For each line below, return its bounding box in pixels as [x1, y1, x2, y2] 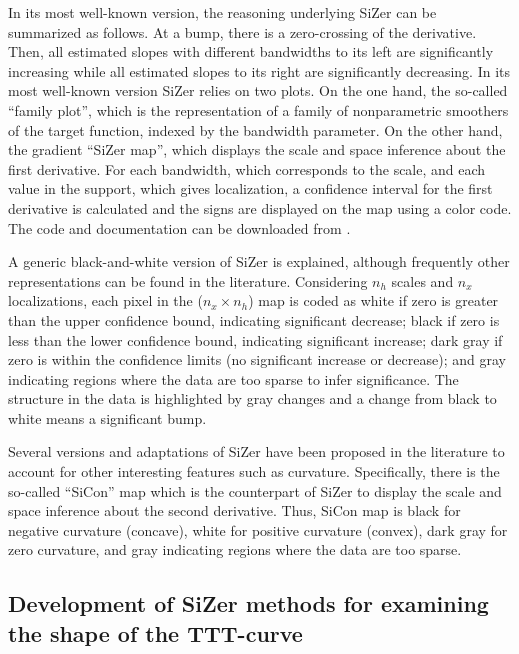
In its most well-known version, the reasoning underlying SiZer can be [8, 2, 437, 22]
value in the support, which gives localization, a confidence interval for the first [8, 178, 493, 199]
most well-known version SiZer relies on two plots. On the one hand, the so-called [8, 80, 508, 101]
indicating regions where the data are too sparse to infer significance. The [8, 368, 459, 389]
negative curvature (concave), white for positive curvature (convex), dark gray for [8, 519, 508, 540]
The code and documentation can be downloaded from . [8, 217, 351, 238]
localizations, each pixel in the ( [8, 290, 203, 311]
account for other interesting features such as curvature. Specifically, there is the [8, 461, 500, 482]
